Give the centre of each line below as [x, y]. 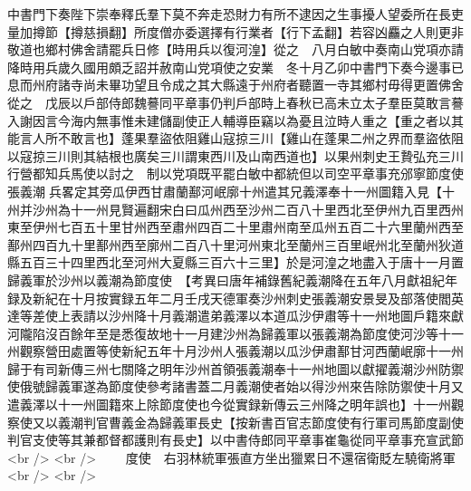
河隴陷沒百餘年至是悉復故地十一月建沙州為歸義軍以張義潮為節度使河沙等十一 [235, 333]
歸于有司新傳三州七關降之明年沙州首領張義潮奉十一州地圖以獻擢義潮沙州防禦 [235, 368]
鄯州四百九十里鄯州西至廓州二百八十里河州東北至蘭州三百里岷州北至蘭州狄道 [235, 244]
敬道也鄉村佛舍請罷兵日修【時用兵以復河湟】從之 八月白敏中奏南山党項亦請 [235, 49]
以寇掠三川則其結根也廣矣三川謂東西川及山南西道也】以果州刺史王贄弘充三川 [235, 155]
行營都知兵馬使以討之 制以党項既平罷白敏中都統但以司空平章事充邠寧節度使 [235, 173]
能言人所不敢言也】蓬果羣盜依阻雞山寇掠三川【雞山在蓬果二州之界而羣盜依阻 [235, 138]
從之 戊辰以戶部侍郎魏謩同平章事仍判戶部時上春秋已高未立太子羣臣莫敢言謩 [235, 102]
